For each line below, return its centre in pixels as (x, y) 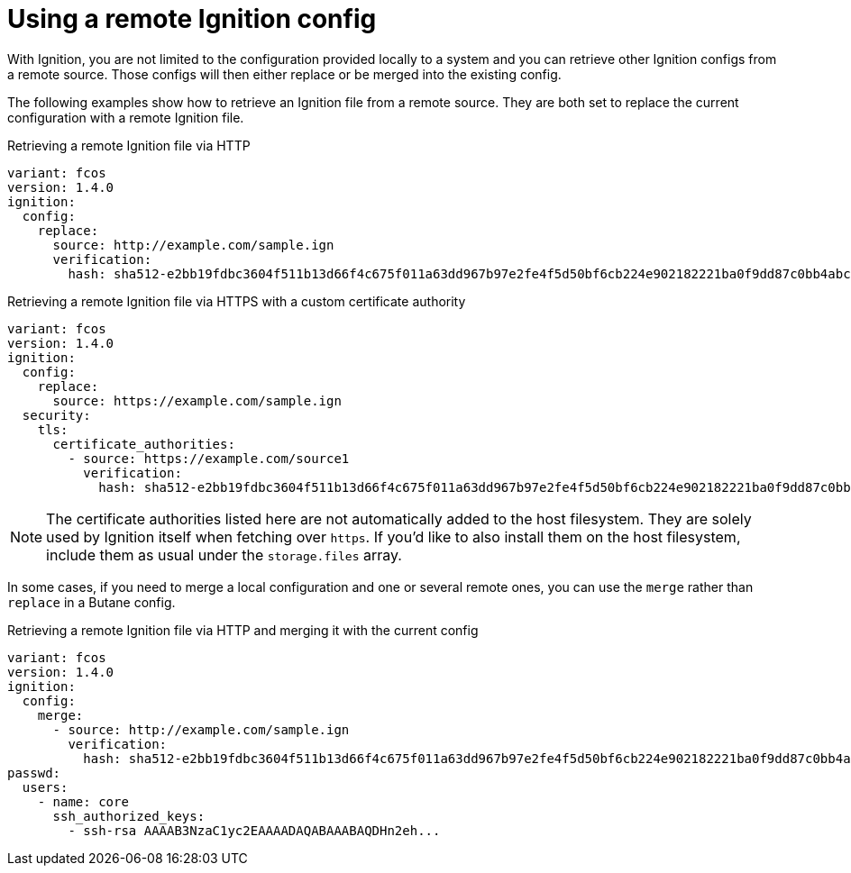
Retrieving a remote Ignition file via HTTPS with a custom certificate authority (237, 301)
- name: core (83, 801)
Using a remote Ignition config (192, 19)
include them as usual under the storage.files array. (224, 555)
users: (45, 787)
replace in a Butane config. (92, 602)
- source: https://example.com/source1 (209, 458)
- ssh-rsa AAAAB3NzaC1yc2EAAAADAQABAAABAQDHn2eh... (254, 830)
